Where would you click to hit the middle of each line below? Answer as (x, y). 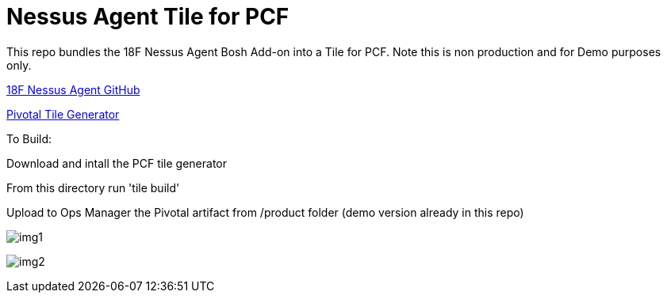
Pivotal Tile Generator (63, 114)
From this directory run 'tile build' (93, 187)
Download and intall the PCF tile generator (117, 163)
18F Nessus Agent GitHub (73, 89)
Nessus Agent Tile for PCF (148, 17)
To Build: (29, 138)
